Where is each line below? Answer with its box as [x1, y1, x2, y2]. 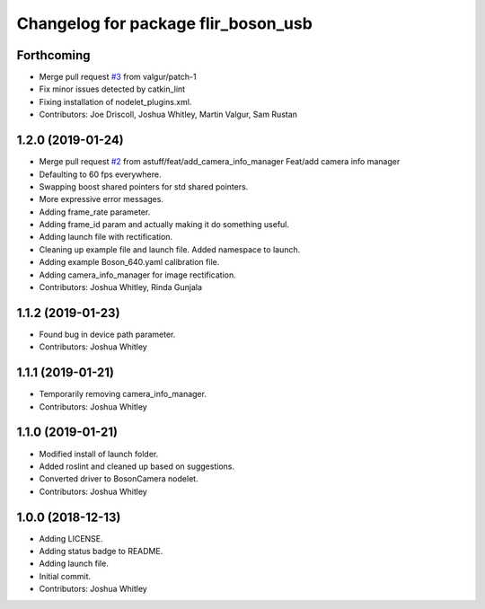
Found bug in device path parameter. [39, 329, 176, 340]
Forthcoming [16, 48, 91, 63]
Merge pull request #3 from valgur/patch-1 [39, 72, 197, 83]
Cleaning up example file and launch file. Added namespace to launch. [39, 243, 301, 255]
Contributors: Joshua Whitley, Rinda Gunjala [39, 282, 202, 293]
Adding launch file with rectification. [39, 232, 173, 243]
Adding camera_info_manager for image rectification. [39, 269, 237, 280]
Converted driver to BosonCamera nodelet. [39, 473, 198, 484]
